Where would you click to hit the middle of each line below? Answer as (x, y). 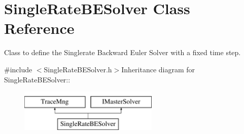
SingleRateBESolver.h (78, 69)
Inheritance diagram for (158, 69)
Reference (39, 28)
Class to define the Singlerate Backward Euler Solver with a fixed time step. (123, 52)
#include (18, 69)
